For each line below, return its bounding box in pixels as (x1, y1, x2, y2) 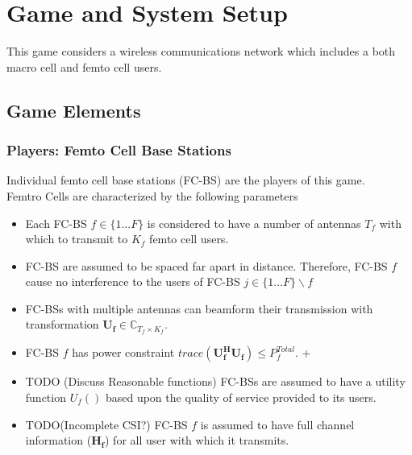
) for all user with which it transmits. (104, 432, 289, 449)
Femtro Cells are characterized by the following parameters (6, 187, 298, 204)
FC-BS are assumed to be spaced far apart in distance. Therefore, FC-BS (25, 257, 388, 274)
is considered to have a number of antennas (147, 214, 361, 231)
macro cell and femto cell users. (6, 58, 162, 75)
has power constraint (72, 344, 175, 361)
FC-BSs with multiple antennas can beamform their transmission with (25, 300, 373, 316)
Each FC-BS (25, 214, 87, 231)
